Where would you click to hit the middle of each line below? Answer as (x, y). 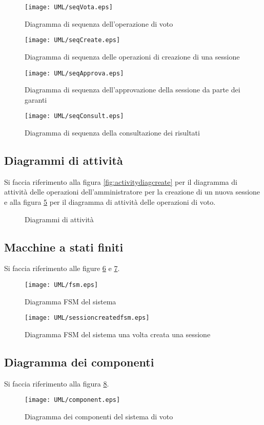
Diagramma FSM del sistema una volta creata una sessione (118, 334)
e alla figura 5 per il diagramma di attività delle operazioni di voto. (110, 201)
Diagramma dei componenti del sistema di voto (99, 416)
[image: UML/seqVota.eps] (69, 7)
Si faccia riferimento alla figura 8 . (57, 383)
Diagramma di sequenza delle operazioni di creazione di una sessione (132, 56)
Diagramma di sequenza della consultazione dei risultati (112, 132)
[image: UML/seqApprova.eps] (74, 73)
